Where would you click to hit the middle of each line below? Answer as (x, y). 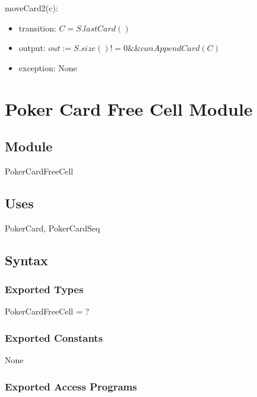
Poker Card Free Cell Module (129, 108)
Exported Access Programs (71, 386)
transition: (37, 28)
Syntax (26, 260)
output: (32, 48)
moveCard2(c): (31, 8)
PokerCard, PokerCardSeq (53, 228)
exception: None (48, 67)
